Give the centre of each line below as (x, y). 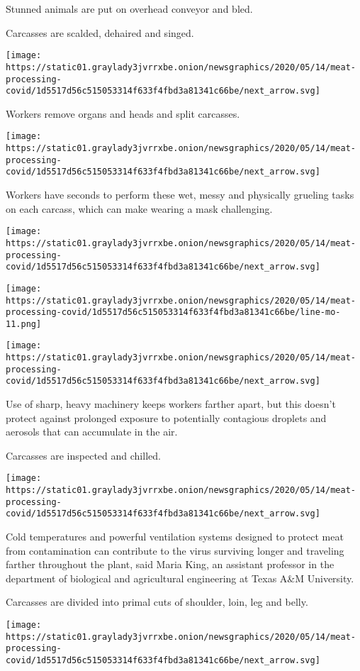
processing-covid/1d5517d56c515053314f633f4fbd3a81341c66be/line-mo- (173, 312)
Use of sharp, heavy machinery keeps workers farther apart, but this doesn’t (171, 404)
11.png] (24, 324)
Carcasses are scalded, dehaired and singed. (100, 32)
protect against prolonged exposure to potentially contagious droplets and (166, 417)
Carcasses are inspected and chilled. (83, 455)
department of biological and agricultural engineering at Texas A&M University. (180, 578)
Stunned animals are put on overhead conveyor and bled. (129, 9)
